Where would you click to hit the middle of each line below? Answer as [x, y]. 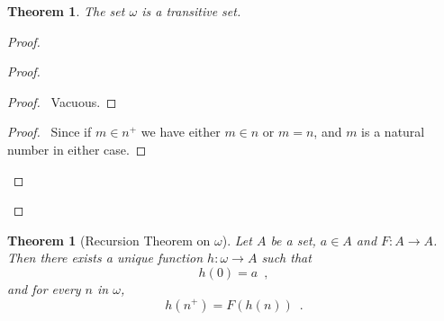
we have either [181, 132]
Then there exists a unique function [105, 258]
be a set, [293, 240]
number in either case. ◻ [77, 149]
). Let [237, 240]
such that [286, 258]
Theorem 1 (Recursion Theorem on [109, 240]
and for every [44, 288]
